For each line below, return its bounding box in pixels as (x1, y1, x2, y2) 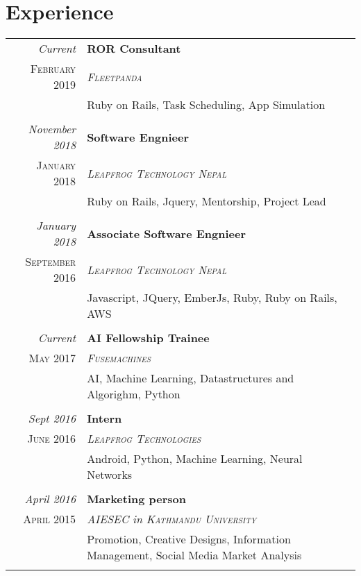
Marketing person (87, 491, 187, 507)
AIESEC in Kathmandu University (87, 511, 257, 527)
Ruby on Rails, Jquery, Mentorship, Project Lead (87, 193, 326, 210)
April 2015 (23, 511, 76, 527)
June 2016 (27, 430, 76, 447)
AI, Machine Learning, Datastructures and (87, 370, 294, 387)
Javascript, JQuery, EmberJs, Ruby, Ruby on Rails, (87, 289, 337, 306)
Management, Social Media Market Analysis (87, 547, 302, 564)
